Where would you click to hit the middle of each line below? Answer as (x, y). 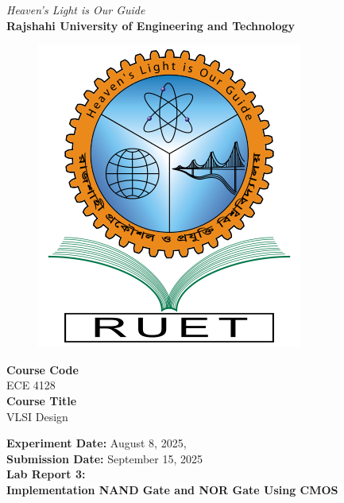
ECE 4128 (31, 385)
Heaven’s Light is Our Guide (76, 10)
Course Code (43, 369)
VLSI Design (37, 416)
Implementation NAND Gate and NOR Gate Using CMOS (172, 489)
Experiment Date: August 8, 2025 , (97, 443)
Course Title (42, 400)
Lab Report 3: (46, 474)
